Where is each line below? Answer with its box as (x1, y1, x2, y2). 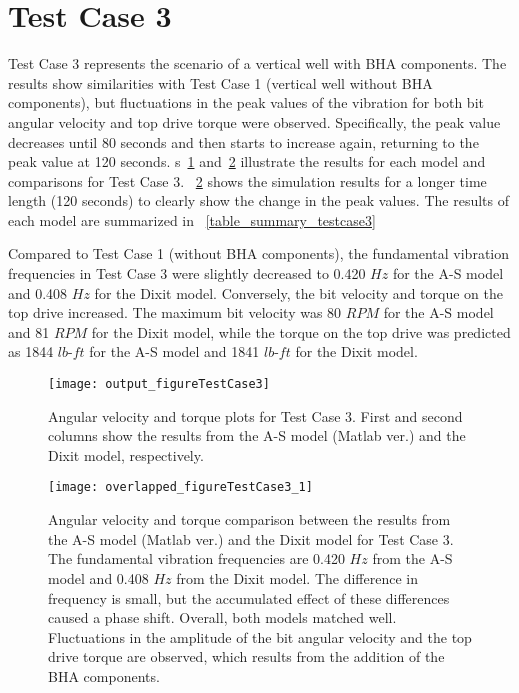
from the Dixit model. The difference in (176, 567, 418, 588)
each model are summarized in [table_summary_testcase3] (8, 209, 376, 230)
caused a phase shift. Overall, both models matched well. (48, 607, 397, 628)
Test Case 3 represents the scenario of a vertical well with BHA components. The (8, 53, 507, 74)
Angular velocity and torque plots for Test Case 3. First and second (48, 405, 463, 426)
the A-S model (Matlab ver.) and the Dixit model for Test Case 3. (48, 528, 454, 549)
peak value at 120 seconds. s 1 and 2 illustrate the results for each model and (8, 151, 486, 172)
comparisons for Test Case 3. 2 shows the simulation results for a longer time (8, 170, 487, 191)
